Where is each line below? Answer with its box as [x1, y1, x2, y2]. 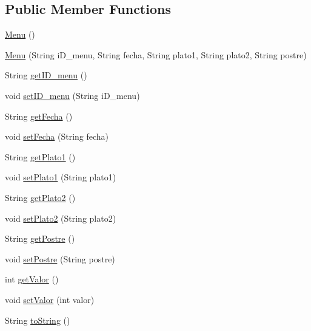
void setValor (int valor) [5, 293, 95, 305]
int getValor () [5, 273, 59, 285]
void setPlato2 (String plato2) [5, 211, 116, 224]
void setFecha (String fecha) [5, 130, 109, 143]
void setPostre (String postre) [5, 252, 115, 265]
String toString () [5, 313, 70, 326]
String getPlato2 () [5, 191, 76, 203]
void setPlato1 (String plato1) [5, 171, 116, 183]
